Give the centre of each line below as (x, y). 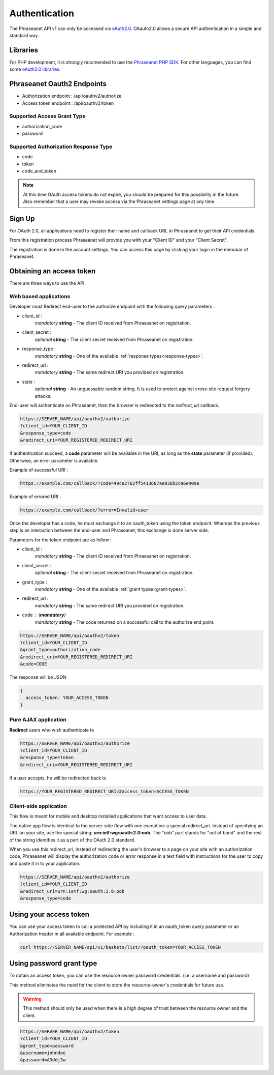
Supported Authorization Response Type (61, 147)
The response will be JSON (38, 677)
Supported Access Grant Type (47, 116)
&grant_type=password (47, 1046)
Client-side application (38, 806)
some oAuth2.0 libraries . (35, 69)
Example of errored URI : (35, 497)
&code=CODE (33, 664)
